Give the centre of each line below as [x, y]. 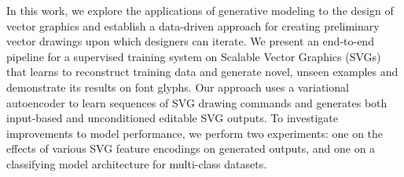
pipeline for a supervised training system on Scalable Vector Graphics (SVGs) [194, 56]
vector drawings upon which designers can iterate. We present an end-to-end [190, 41]
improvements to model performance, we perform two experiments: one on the [195, 133]
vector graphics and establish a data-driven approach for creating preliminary [193, 25]
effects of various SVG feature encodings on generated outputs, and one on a [191, 148]
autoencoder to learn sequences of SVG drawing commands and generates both [197, 102]
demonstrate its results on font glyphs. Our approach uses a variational [178, 87]
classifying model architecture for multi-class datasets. [137, 163]
